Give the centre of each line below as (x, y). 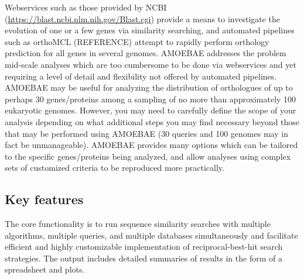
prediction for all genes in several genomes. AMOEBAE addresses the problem (146, 53)
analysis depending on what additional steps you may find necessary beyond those (152, 121)
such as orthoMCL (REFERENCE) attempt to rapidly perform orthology (137, 41)
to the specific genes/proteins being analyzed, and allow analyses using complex (148, 156)
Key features (44, 199)
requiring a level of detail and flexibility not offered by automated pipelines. (141, 76)
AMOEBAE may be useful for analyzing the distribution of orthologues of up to (149, 87)
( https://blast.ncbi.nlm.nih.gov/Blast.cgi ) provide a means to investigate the (143, 18)
